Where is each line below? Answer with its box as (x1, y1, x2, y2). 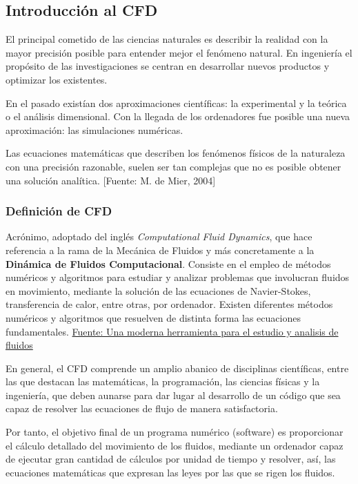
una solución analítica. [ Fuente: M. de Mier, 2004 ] (6, 173, 216, 187)
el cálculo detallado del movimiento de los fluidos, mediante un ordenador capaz (6, 438, 344, 452)
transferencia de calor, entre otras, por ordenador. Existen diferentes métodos (6, 297, 333, 311)
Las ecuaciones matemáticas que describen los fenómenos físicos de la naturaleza (6, 146, 346, 160)
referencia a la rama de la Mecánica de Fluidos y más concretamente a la (6, 242, 315, 257)
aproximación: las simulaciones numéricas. (6, 122, 183, 137)
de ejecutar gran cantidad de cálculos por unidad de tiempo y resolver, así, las (6, 452, 336, 466)
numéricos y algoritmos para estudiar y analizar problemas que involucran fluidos (6, 270, 350, 284)
